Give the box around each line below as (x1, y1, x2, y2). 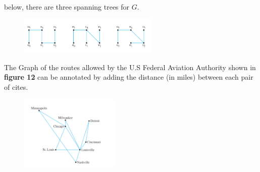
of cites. (4, 81, 28, 92)
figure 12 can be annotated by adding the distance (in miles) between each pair (4, 72, 253, 82)
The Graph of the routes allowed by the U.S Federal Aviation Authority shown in (4, 62, 256, 72)
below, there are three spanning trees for (4, 2, 130, 12)
